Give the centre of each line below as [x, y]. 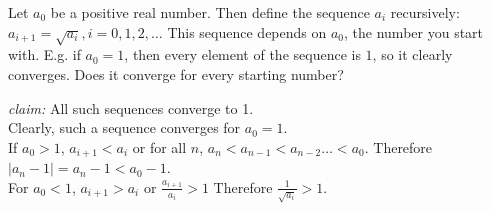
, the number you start [414, 31]
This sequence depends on [247, 31]
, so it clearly [412, 54]
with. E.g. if [44, 54]
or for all [159, 146]
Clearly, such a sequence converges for [124, 127]
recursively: [425, 12]
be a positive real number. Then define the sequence [210, 12]
